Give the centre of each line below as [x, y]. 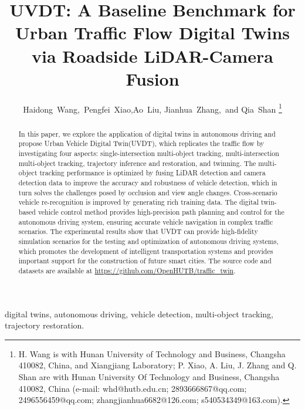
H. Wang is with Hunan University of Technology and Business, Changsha [152, 353]
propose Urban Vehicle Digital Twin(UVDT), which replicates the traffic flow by [141, 143]
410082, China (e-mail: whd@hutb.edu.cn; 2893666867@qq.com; [133, 388]
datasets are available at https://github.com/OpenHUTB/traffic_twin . [127, 270]
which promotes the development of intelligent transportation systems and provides [146, 251]
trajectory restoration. [45, 325]
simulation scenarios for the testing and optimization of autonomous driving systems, [148, 241]
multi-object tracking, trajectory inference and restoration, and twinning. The [137, 163]
